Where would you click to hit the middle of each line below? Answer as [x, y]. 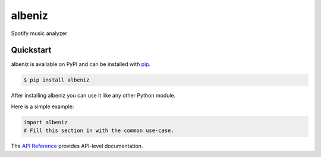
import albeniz [45, 122]
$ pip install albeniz [56, 80]
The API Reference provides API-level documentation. [77, 146]
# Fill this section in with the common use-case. [99, 131]
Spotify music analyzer [39, 33]
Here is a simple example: [43, 106]
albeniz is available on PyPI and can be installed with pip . [81, 64]
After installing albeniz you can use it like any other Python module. [93, 96]
